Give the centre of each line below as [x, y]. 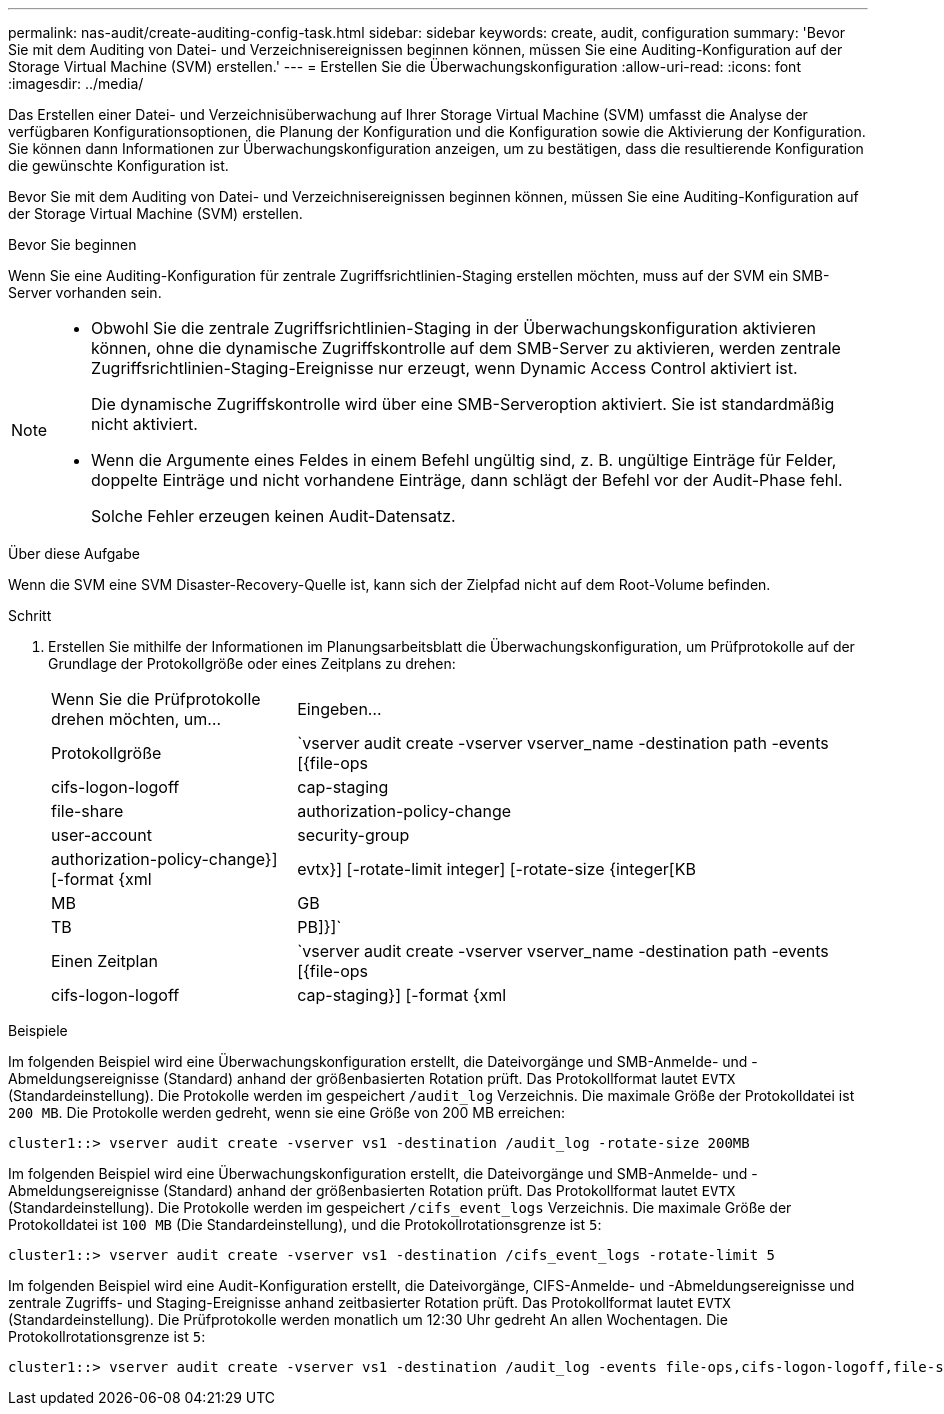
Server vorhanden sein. [85, 292]
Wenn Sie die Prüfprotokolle [156, 699]
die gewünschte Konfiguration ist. [118, 165]
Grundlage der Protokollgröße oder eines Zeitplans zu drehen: [252, 663]
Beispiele [38, 1030]
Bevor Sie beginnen [72, 244]
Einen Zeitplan [104, 961]
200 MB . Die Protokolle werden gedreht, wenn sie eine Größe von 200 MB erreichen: [287, 1112]
